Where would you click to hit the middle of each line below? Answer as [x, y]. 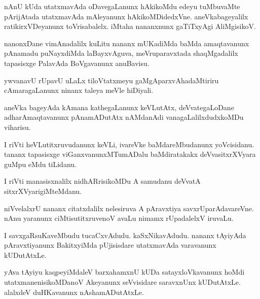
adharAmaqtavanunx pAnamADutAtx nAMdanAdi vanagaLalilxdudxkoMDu [124, 117]
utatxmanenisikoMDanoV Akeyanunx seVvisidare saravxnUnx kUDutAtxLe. [122, 282]
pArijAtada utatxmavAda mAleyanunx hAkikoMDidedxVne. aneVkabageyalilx [126, 16]
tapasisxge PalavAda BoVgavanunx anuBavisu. [77, 63]
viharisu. [17, 127]
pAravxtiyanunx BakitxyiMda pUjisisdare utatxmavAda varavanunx [110, 245]
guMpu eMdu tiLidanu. [40, 164]
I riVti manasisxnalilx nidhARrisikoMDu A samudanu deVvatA [102, 181]
